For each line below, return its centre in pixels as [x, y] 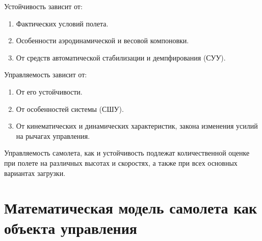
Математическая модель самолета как [131, 208]
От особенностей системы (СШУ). [70, 109]
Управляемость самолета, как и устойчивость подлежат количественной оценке [127, 153]
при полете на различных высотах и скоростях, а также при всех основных [121, 162]
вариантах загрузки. [35, 173]
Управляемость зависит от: [46, 74]
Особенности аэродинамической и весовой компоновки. [102, 40]
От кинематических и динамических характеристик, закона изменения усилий [137, 126]
